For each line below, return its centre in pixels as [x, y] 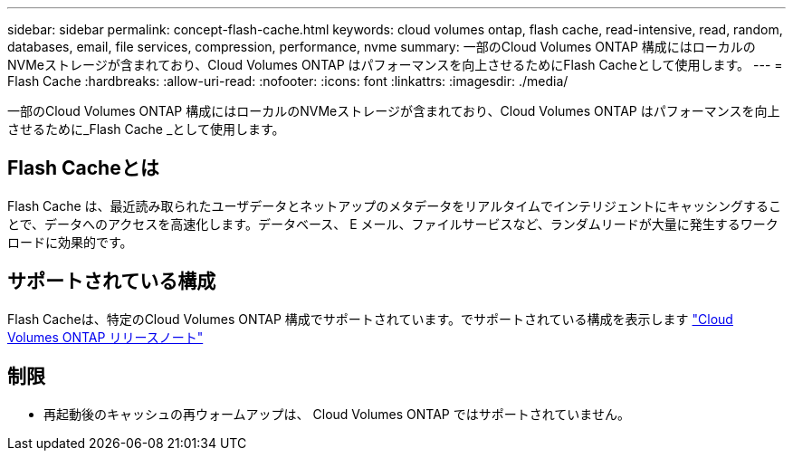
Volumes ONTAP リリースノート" [105, 337]
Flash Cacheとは [83, 168]
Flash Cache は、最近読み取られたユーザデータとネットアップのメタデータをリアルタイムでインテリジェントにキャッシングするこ [394, 205]
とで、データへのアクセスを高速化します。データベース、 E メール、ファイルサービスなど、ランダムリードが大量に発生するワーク [393, 224]
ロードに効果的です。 [70, 242]
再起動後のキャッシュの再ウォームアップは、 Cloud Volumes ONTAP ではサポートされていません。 [337, 414]
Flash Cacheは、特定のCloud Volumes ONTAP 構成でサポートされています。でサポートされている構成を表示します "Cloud [370, 319]
